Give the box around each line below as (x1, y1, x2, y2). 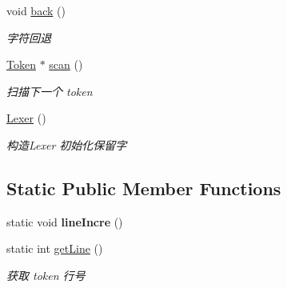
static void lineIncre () (6, 213, 123, 230)
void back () (6, 2, 66, 18)
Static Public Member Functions (6, 175, 281, 200)
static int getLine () (6, 240, 103, 257)
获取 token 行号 (6, 266, 86, 283)
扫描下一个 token (6, 82, 93, 99)
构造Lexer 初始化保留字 (6, 136, 127, 153)
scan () (49, 56, 83, 73)
